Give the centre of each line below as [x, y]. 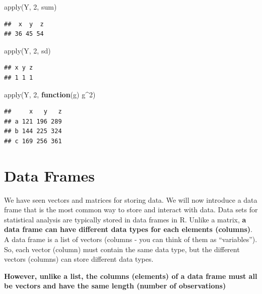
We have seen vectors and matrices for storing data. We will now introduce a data [131, 199]
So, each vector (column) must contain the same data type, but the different [122, 249]
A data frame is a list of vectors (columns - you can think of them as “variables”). [131, 239]
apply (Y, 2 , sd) [27, 50]
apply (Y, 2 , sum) [30, 7]
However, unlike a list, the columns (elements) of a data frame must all [131, 276]
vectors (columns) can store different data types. [79, 259]
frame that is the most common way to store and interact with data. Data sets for [131, 210]
